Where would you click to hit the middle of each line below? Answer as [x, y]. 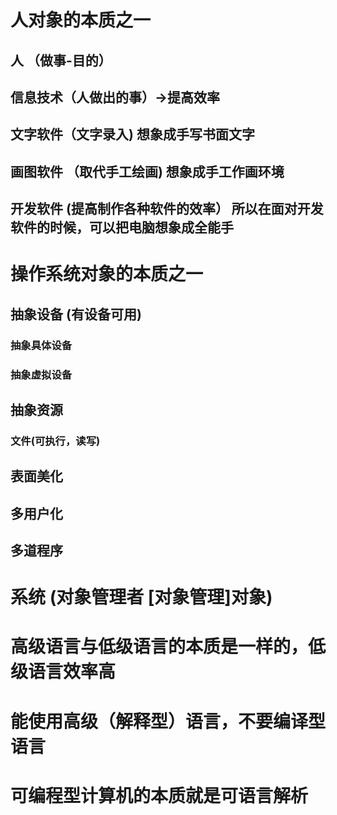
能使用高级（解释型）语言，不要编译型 [168, 721]
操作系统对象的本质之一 [107, 274]
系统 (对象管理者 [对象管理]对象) [141, 597]
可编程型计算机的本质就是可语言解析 [159, 795]
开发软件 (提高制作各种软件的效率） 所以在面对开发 [167, 209]
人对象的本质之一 [81, 20]
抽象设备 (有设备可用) [76, 314]
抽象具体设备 [41, 345]
